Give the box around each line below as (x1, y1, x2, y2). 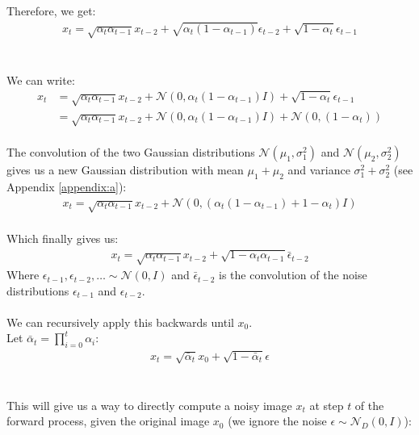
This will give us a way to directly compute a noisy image (6, 396, 292, 413)
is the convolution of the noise (219, 266, 367, 283)
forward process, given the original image (6, 412, 210, 429)
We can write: (6, 71, 75, 88)
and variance (287, 161, 350, 178)
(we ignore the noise (228, 412, 327, 429)
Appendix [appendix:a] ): (6, 178, 127, 194)
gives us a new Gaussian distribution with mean (6, 161, 244, 178)
